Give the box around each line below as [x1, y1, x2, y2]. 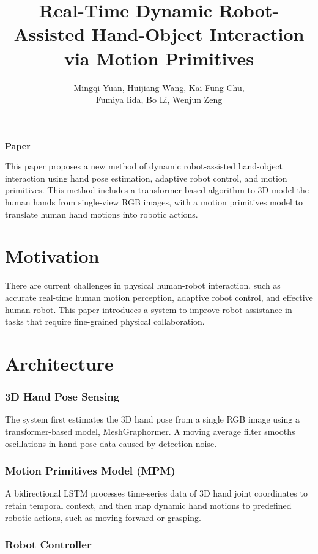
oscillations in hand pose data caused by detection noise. [5, 437, 217, 449]
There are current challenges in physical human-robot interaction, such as [5, 279, 281, 292]
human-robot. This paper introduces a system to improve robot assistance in [5, 303, 292, 316]
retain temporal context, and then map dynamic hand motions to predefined [5, 498, 292, 511]
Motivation [5, 243, 100, 268]
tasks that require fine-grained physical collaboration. [5, 315, 205, 328]
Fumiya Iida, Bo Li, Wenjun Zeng [95, 93, 223, 106]
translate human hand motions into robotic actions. [5, 207, 198, 220]
